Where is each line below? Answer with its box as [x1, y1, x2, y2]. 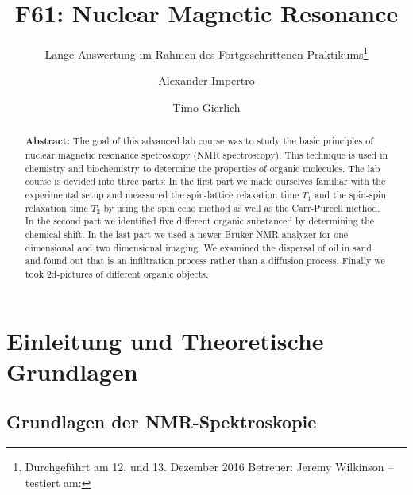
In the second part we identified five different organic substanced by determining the [25, 214, 375, 228]
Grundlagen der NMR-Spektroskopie [6, 409, 317, 434]
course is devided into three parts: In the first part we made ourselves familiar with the [25, 175, 386, 188]
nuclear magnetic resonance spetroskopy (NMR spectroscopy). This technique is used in [25, 148, 388, 162]
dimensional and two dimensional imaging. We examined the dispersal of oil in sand [25, 240, 372, 254]
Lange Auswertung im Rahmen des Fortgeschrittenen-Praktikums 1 [44, 44, 369, 62]
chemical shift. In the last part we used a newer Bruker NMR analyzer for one [25, 227, 349, 240]
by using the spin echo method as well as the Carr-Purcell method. [103, 201, 380, 214]
